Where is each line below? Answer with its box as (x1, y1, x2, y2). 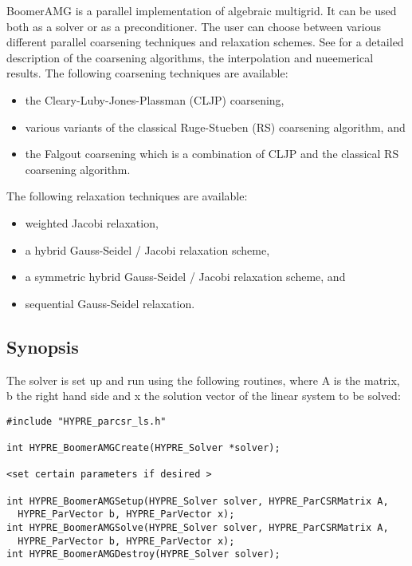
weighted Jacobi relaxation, (25, 214, 159, 231)
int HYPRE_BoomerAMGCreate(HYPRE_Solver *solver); (6, 442, 281, 454)
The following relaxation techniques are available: (6, 188, 248, 204)
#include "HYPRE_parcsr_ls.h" (6, 415, 167, 427)
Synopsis (6, 334, 79, 358)
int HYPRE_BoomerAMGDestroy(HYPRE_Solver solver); (6, 548, 281, 560)
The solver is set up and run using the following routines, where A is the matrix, (6, 371, 400, 388)
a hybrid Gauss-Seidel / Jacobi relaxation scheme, (25, 241, 270, 258)
